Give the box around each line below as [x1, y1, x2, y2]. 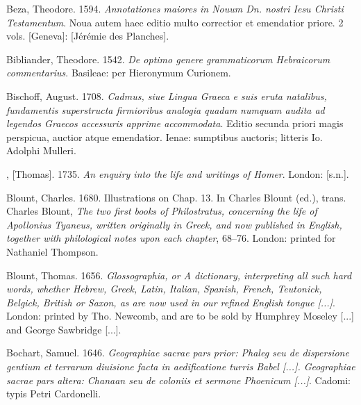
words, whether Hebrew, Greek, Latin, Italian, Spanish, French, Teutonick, [6, 281, 322, 296]
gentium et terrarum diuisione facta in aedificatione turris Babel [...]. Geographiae [6, 359, 355, 374]
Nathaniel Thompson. [6, 244, 99, 258]
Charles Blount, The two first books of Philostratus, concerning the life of [6, 204, 317, 218]
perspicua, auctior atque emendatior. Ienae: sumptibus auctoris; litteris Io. [6, 129, 323, 144]
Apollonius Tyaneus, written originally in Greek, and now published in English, [6, 217, 342, 231]
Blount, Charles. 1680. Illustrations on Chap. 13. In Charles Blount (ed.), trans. [6, 190, 346, 204]
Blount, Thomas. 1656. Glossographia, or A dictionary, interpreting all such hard [6, 267, 352, 282]
